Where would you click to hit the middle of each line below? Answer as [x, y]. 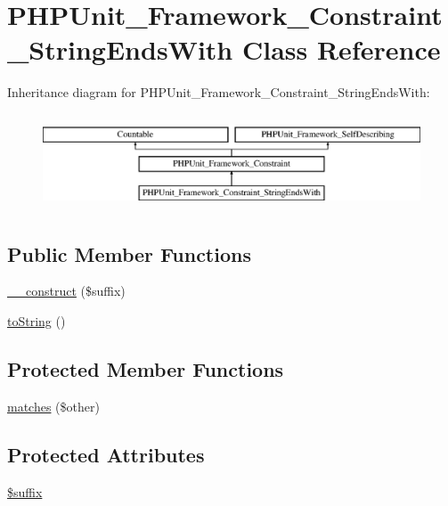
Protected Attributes [106, 454]
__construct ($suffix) [66, 291]
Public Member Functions [129, 253]
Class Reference [341, 49]
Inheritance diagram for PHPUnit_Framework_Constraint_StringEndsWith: [219, 92]
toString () [37, 321]
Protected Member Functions [146, 369]
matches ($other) [53, 406]
